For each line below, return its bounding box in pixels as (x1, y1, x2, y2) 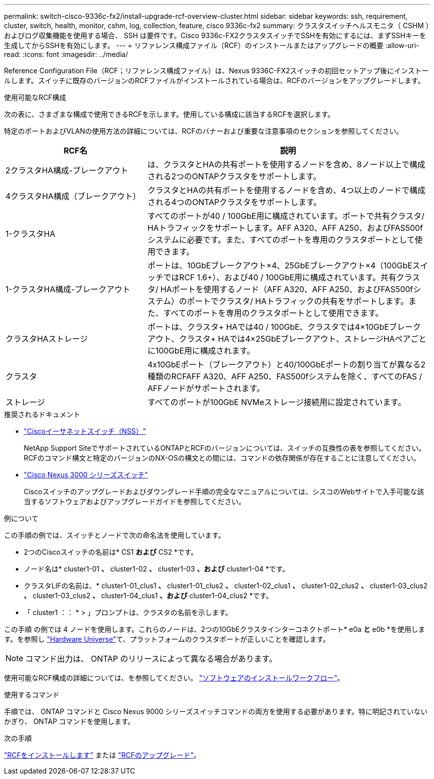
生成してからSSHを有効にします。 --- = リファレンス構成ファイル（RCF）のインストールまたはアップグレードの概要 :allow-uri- (4, 41, 420, 50)
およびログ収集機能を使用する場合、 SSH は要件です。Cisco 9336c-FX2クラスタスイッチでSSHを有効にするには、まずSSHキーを (4, 31, 427, 40)
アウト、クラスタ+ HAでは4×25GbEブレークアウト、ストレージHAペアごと (147, 334, 427, 344)
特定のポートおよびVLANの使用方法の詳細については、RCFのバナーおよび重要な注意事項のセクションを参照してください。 (4, 127, 403, 135)
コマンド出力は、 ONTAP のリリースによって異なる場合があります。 (25, 654, 277, 664)
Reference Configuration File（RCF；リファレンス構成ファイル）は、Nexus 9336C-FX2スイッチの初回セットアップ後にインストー (4, 66, 429, 75)
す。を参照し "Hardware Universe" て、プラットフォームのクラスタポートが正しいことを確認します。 (4, 635, 330, 643)
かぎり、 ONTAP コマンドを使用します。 (4, 717, 135, 726)
